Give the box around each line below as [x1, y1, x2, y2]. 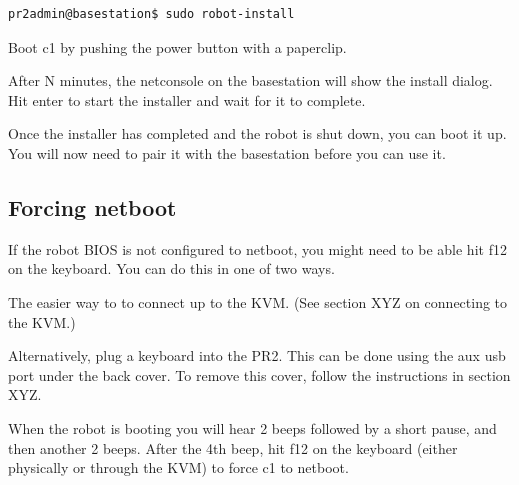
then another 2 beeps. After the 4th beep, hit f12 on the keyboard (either [8, 437, 458, 458]
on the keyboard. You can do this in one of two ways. [8, 258, 335, 279]
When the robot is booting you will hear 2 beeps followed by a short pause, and [8, 417, 497, 438]
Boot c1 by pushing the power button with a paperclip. [8, 36, 347, 57]
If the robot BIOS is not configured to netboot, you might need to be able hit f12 [8, 238, 507, 259]
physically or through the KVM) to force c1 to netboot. [8, 457, 349, 478]
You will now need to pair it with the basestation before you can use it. [8, 142, 446, 163]
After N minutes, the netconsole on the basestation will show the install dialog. [8, 70, 493, 91]
